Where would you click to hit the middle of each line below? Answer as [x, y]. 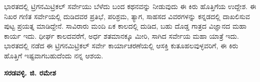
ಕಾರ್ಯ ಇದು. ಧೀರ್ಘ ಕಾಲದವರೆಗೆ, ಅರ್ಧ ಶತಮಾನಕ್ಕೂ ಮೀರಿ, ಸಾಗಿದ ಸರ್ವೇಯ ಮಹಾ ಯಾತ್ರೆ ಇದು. [122, 35]
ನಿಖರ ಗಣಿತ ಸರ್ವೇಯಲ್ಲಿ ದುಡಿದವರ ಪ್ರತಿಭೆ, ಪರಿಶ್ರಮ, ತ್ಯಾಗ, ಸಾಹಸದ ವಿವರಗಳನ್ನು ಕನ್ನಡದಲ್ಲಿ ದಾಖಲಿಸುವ [127, 16]
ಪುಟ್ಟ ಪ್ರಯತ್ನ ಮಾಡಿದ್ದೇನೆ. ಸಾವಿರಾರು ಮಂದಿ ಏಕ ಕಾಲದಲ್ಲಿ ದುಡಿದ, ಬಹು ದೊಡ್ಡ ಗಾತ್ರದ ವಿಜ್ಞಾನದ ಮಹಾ [125, 26]
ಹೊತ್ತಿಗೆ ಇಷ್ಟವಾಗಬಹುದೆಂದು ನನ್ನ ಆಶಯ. [54, 55]
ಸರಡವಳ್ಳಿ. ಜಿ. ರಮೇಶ [30, 72]
